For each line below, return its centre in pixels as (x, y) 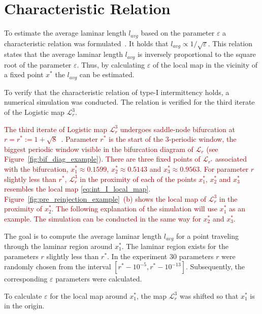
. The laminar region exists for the (175, 246)
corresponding (26, 279)
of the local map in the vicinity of (205, 64)
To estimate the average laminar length (65, 33)
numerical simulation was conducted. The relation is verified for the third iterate (129, 102)
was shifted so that (209, 295)
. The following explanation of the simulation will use (134, 209)
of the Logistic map (34, 112)
